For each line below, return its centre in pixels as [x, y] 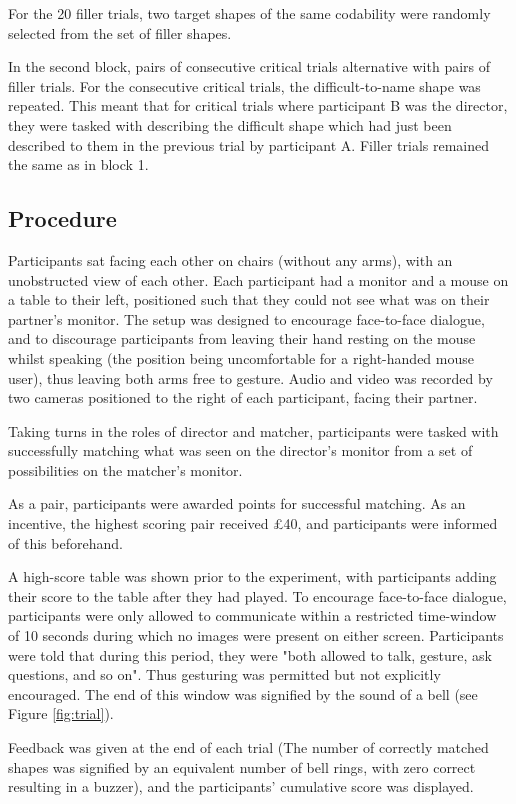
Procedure [62, 218]
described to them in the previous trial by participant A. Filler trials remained [249, 144]
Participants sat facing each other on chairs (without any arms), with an [230, 259]
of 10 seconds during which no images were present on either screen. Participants [256, 635]
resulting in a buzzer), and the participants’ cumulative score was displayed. [241, 786]
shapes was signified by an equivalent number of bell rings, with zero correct [242, 766]
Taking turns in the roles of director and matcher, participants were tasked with [253, 430]
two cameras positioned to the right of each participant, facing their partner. [243, 397]
